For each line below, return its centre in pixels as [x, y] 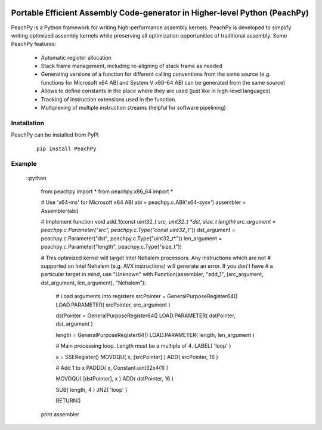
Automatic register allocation [76, 57]
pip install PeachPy [66, 149]
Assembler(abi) [60, 211]
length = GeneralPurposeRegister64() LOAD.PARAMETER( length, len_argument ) [155, 335]
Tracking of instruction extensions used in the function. [109, 99]
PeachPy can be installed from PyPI [55, 135]
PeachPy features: [34, 44]
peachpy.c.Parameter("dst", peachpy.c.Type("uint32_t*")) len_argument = [131, 238]
